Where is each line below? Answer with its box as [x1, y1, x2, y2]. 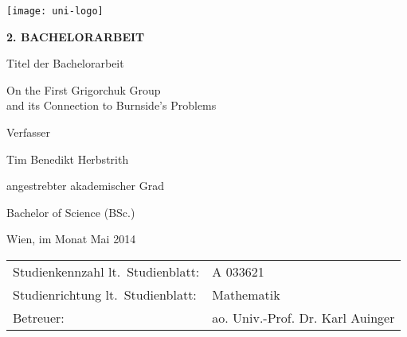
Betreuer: [13, 308, 65, 327]
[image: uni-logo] [6, 6, 104, 17]
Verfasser [6, 124, 51, 141]
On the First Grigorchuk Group [6, 81, 161, 98]
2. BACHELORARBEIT [6, 28, 145, 45]
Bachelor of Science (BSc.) [6, 203, 135, 220]
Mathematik [212, 285, 280, 304]
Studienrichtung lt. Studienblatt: [13, 285, 197, 304]
